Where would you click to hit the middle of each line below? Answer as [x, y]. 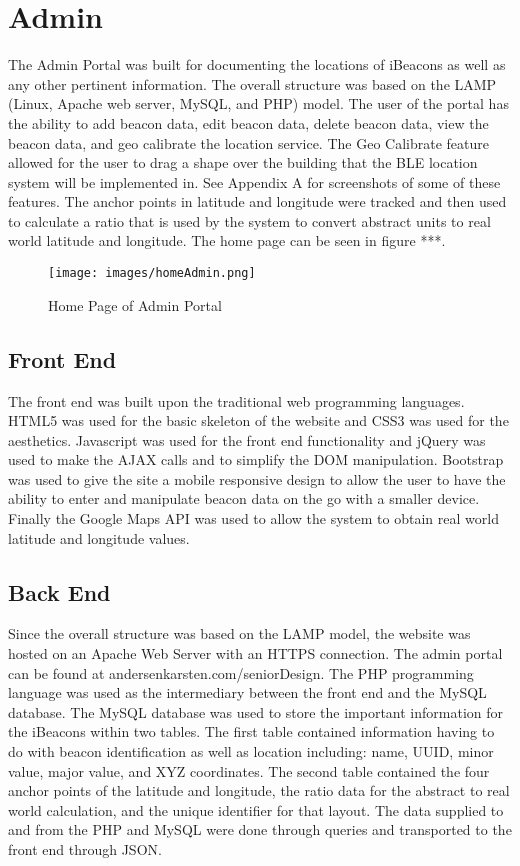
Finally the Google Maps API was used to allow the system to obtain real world [253, 518]
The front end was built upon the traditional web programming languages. [236, 400]
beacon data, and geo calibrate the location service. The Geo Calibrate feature [248, 142]
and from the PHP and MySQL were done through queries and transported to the [260, 829]
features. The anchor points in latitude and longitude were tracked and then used [257, 201]
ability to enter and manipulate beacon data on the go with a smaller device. [244, 498]
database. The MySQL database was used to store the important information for [256, 711]
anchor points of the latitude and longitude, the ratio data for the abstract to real [259, 790]
